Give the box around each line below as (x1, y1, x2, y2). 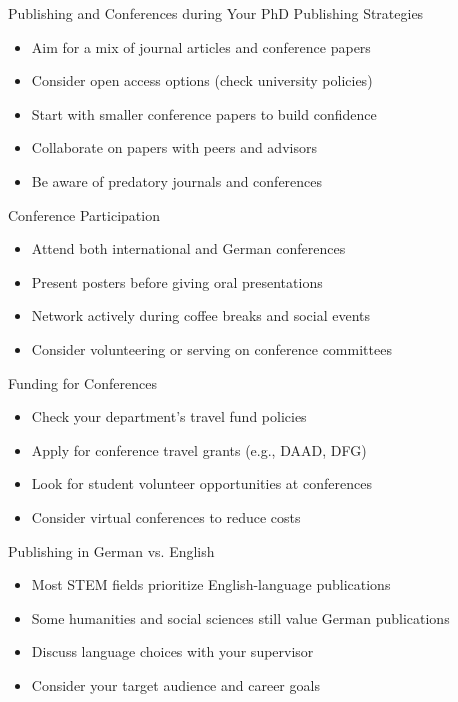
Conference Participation (8, 204, 160, 225)
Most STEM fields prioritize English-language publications (31, 574, 391, 595)
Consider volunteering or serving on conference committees (31, 338, 392, 359)
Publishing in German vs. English (8, 540, 215, 561)
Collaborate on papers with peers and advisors (31, 137, 317, 158)
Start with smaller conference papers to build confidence (31, 103, 377, 124)
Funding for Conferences (8, 372, 157, 393)
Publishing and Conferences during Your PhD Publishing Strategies (8, 3, 424, 23)
